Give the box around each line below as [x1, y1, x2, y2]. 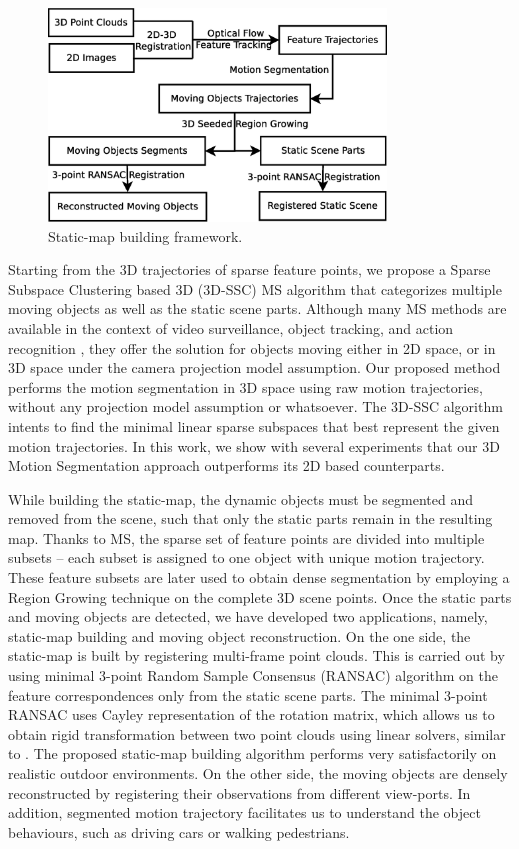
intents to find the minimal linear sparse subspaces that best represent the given [8, 415, 500, 436]
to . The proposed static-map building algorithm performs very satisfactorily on [8, 743, 497, 764]
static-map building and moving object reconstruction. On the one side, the [8, 625, 471, 646]
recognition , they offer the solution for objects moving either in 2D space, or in [8, 337, 496, 358]
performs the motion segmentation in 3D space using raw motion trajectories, [8, 376, 483, 397]
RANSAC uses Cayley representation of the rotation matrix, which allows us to [8, 704, 495, 725]
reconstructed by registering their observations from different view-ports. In [8, 782, 471, 803]
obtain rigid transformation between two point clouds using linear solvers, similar [8, 723, 506, 744]
